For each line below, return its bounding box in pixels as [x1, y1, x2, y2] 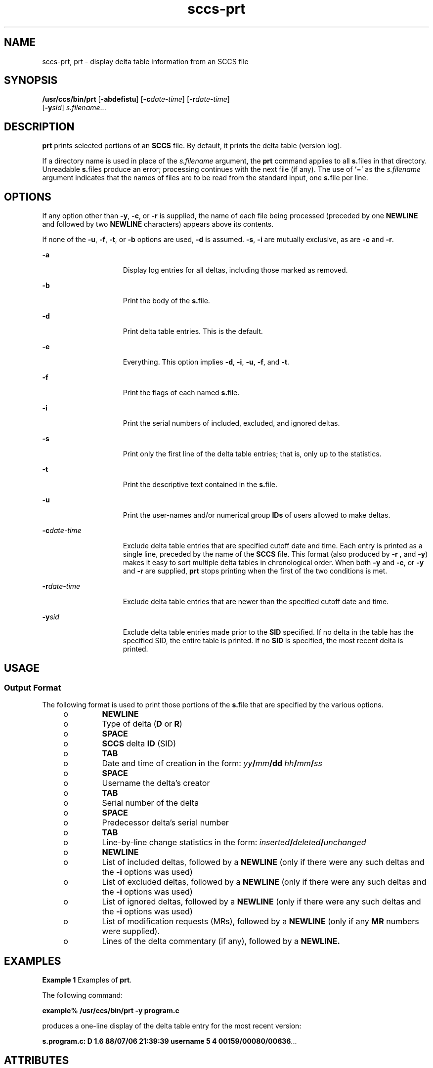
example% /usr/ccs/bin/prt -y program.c [42, 1006, 179, 1015]
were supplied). [102, 926, 160, 937]
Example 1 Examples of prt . [42, 976, 132, 985]
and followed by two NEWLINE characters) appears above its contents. [42, 220, 274, 229]
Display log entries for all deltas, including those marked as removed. [123, 266, 348, 275]
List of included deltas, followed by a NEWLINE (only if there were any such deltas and [102, 857, 425, 867]
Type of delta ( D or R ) [102, 719, 182, 729]
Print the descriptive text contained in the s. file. [123, 480, 277, 489]
